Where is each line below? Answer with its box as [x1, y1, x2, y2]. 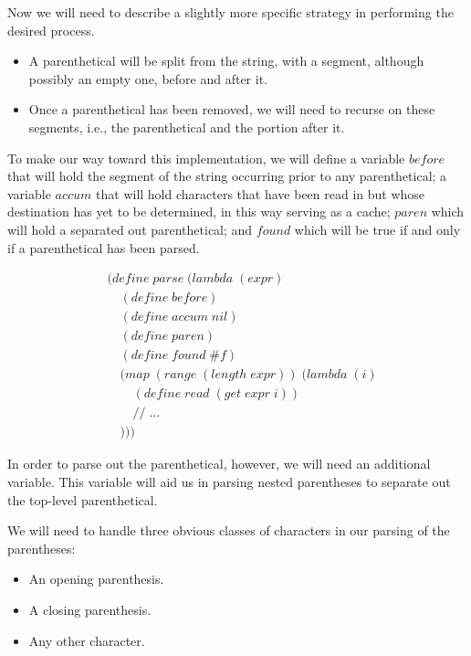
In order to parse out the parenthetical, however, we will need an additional [7, 454, 431, 473]
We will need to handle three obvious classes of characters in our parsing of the [7, 521, 450, 540]
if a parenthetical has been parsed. [7, 238, 200, 257]
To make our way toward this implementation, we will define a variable [7, 148, 405, 167]
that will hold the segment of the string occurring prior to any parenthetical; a [7, 166, 447, 185]
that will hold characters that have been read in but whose [96, 184, 425, 203]
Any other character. [28, 630, 145, 650]
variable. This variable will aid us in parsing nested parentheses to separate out [7, 472, 451, 491]
